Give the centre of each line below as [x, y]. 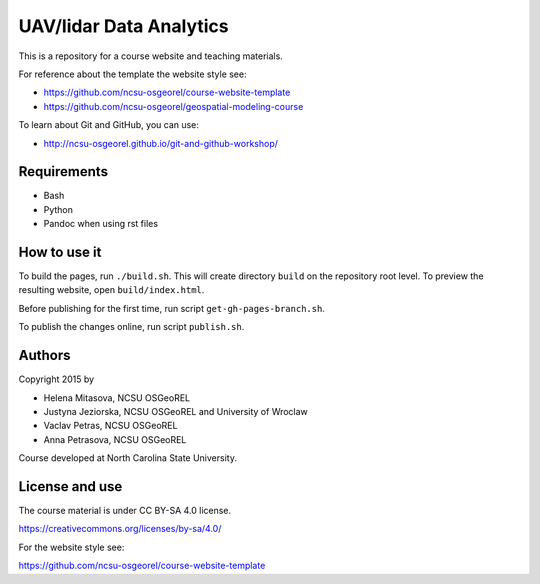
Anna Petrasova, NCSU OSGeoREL [115, 439]
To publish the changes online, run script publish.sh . [131, 327]
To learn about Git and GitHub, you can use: [109, 125]
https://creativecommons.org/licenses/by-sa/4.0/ [120, 529]
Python [58, 209]
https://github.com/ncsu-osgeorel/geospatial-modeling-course [173, 106]
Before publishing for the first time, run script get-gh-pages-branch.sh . [171, 308]
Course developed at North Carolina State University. [127, 458]
